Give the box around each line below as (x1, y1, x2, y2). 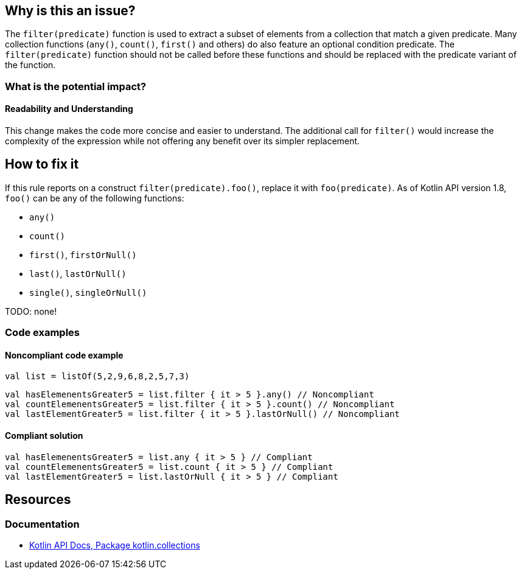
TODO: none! (5, 306, 57, 317)
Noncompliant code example (5, 349, 124, 360)
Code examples (5, 326, 80, 339)
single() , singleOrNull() (29, 287, 147, 298)
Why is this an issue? (5, 3, 136, 18)
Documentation (5, 517, 80, 530)
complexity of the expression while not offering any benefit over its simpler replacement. (5, 136, 360, 147)
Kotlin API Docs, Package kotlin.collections (29, 539, 200, 550)
